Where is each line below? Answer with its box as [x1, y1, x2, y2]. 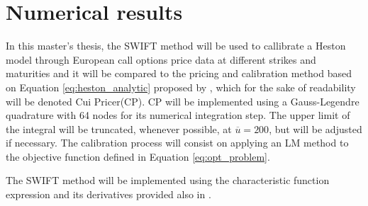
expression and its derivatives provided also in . [6, 187, 211, 202]
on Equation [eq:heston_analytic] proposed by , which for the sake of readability [6, 79, 356, 94]
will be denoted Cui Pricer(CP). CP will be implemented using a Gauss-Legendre [6, 93, 359, 108]
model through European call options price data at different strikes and [6, 52, 316, 67]
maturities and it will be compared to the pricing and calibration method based [6, 66, 352, 81]
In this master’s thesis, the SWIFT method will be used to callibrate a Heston [6, 38, 346, 53]
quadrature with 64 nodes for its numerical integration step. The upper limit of [6, 108, 350, 122]
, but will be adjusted [269, 121, 362, 136]
